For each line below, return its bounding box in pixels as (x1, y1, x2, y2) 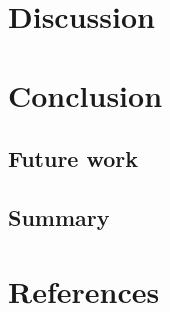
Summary (8, 201, 110, 232)
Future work (8, 143, 139, 174)
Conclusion (8, 74, 163, 115)
